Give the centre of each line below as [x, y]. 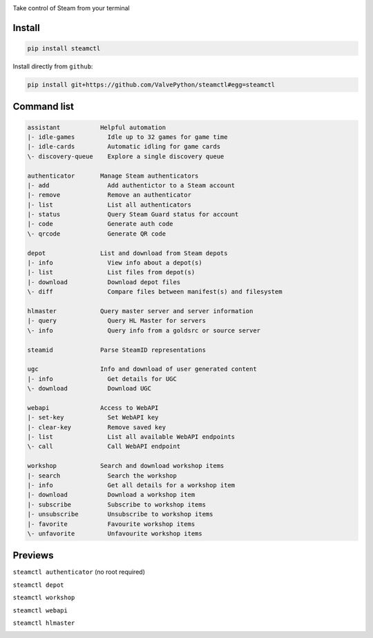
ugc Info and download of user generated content [142, 369]
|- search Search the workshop [102, 476]
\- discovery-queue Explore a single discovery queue [126, 156]
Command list [44, 107]
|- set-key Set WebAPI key [93, 417]
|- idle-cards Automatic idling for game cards [124, 147]
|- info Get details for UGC [102, 379]
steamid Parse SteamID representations [117, 350]
